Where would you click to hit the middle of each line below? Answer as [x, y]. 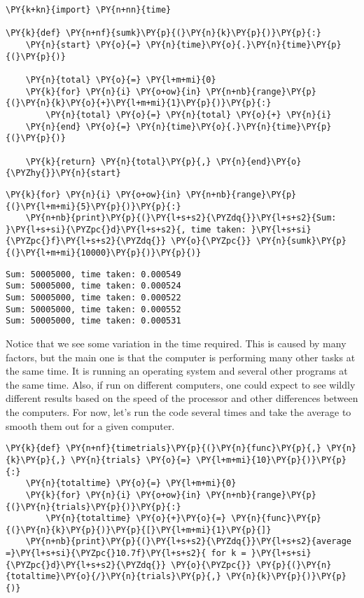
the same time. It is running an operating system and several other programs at [177, 371]
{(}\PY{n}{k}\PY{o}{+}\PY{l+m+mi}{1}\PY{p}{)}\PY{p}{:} [139, 103]
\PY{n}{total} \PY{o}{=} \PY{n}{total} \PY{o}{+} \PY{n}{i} [189, 114]
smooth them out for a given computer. [90, 425]
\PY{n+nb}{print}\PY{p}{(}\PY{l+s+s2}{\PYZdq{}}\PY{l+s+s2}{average [188, 542]
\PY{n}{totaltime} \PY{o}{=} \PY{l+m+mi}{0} [131, 484]
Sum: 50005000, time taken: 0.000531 [93, 321]
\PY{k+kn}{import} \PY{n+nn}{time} [89, 10]
